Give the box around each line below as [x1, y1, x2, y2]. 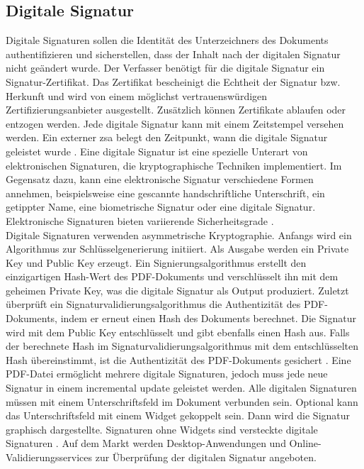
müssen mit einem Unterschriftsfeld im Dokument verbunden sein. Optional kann [6, 394, 358, 409]
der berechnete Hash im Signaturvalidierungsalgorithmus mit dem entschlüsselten [6, 338, 359, 353]
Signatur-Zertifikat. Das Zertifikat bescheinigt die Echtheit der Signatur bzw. [6, 74, 341, 89]
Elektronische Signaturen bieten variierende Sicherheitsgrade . [6, 213, 274, 228]
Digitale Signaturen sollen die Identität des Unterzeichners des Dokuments [6, 33, 329, 48]
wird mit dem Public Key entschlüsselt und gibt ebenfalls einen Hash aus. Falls [6, 324, 350, 339]
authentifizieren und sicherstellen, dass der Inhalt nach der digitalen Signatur [6, 46, 341, 61]
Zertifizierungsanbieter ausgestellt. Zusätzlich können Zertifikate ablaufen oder [6, 102, 346, 117]
